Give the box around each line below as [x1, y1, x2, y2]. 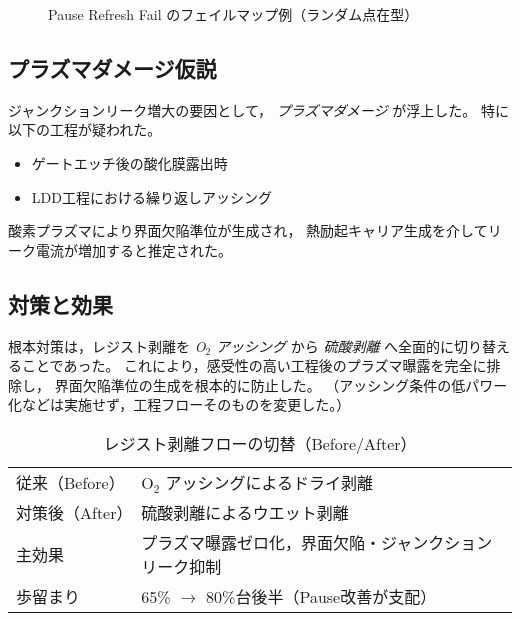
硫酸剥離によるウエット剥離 [141, 500, 349, 524]
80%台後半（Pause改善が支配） [206, 584, 437, 608]
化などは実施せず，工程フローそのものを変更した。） [8, 394, 351, 415]
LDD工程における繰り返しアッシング [31, 186, 272, 207]
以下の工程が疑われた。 [8, 119, 162, 140]
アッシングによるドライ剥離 [165, 470, 374, 494]
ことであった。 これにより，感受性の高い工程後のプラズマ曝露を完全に [21, 355, 487, 376]
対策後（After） [16, 500, 133, 524]
